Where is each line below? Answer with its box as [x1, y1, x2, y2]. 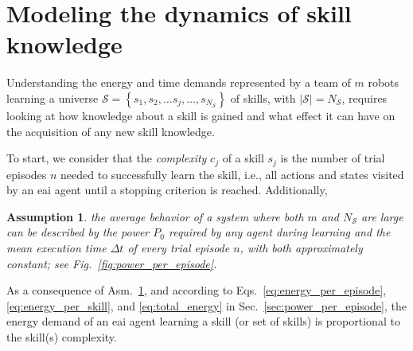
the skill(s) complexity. [6, 328, 117, 345]
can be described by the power [6, 224, 150, 240]
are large [361, 208, 403, 224]
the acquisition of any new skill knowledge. [6, 123, 215, 139]
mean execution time [6, 239, 107, 255]
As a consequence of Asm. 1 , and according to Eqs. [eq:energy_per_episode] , [6, 282, 387, 298]
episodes [6, 166, 47, 182]
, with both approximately [240, 239, 363, 255]
